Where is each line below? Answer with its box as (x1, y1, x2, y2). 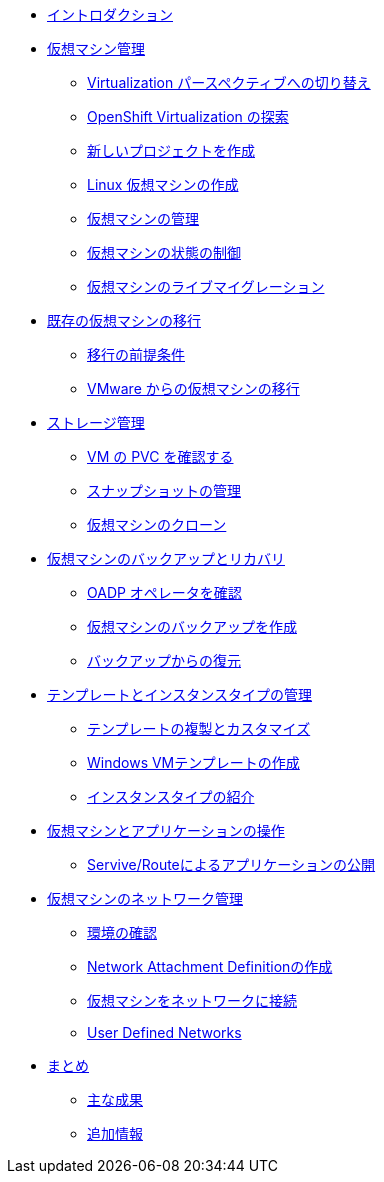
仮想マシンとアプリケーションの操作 (47, 822, 285, 839)
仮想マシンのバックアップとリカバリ (47, 550, 285, 567)
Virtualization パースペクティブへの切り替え (87, 74, 371, 91)
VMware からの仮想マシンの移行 (87, 380, 300, 397)
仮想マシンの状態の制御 (87, 244, 241, 261)
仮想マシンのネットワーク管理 (47, 890, 243, 907)
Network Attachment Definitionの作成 (87, 958, 333, 975)
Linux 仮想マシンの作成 (87, 176, 239, 193)
